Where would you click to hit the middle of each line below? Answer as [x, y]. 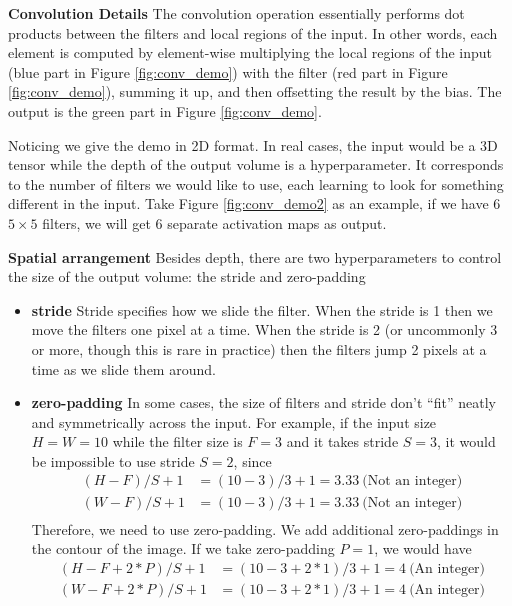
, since [252, 460]
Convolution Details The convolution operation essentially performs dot [236, 13]
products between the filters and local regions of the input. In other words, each [253, 32]
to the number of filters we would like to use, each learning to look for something [256, 183]
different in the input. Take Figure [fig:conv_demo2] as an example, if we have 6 [254, 203]
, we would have [423, 548]
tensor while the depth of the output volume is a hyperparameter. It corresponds [256, 164]
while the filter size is [177, 441]
